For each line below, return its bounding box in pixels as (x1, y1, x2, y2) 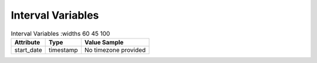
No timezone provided (84, 45, 146, 54)
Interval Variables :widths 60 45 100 (11, 29, 110, 37)
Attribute (14, 38, 41, 46)
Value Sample (84, 38, 124, 46)
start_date (14, 45, 42, 54)
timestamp (48, 45, 78, 54)
